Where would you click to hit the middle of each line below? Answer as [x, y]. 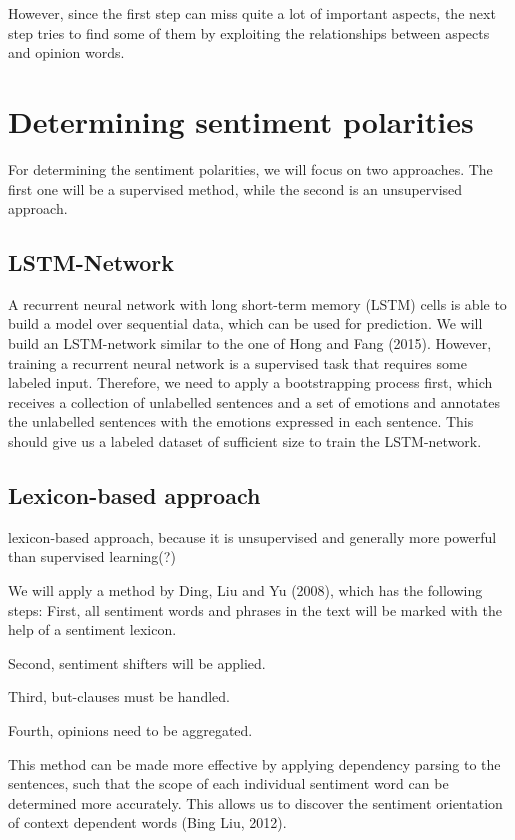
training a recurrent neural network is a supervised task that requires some [237, 362]
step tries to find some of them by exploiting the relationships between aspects [249, 32]
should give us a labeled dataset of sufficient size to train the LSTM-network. [245, 441]
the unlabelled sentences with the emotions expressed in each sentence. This [241, 421]
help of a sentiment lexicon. [92, 629]
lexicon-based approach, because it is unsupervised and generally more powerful [252, 536]
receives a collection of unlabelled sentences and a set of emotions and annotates [254, 401]
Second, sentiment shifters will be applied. [137, 662]
